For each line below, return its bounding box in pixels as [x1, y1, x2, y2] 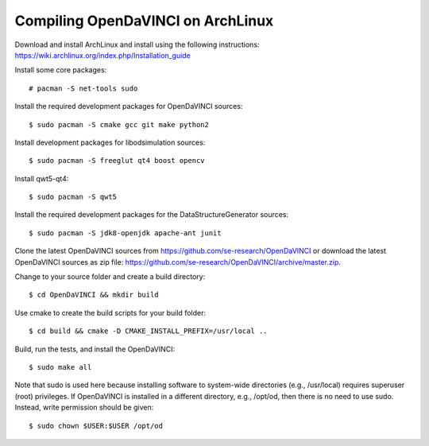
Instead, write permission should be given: [14, 402, 154, 413]
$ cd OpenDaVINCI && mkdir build [29, 290, 159, 300]
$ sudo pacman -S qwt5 [29, 192, 118, 202]
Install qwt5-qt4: [14, 173, 69, 183]
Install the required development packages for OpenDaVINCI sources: [14, 102, 243, 111]
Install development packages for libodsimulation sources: [14, 138, 206, 147]
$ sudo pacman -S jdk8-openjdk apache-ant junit [29, 228, 222, 238]
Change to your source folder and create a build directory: [14, 272, 206, 281]
